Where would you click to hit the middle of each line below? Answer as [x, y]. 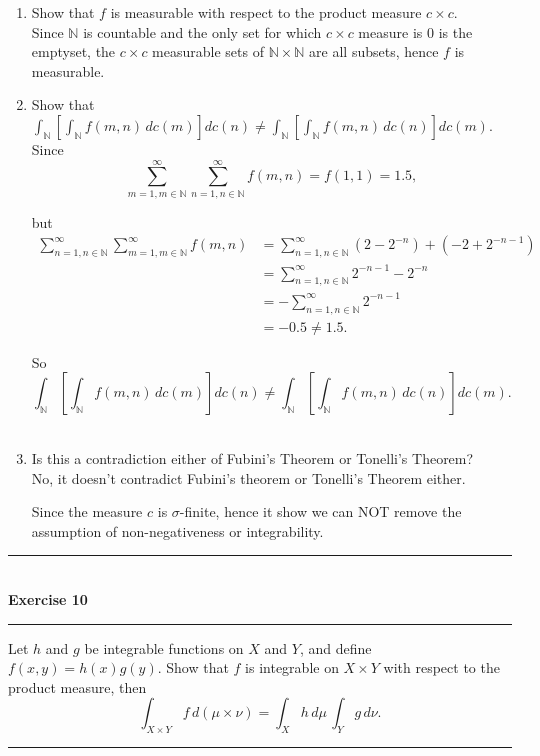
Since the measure [87, 511]
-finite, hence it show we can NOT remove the [320, 511]
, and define [335, 647]
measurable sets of [208, 51]
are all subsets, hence [374, 51]
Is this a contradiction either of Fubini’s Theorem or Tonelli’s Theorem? [252, 457]
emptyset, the [73, 51]
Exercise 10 [48, 598]
